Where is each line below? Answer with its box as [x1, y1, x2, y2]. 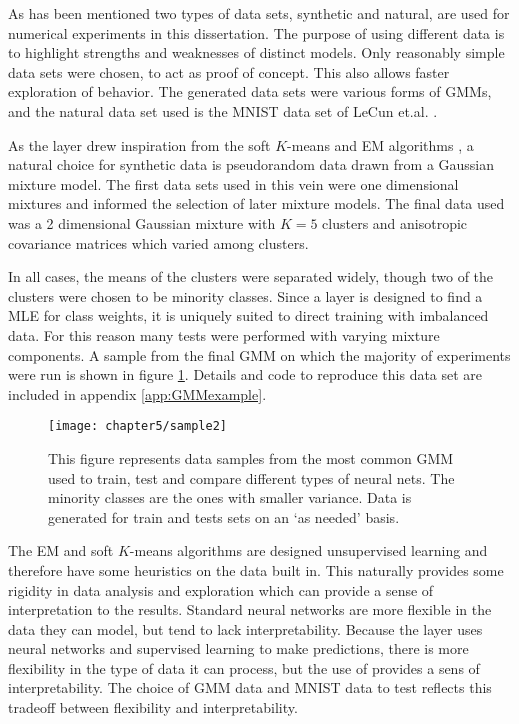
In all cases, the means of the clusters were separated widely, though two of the [8, 266, 494, 287]
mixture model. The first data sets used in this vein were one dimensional [8, 173, 459, 194]
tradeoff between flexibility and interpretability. [8, 697, 298, 718]
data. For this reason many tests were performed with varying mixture [8, 324, 440, 345]
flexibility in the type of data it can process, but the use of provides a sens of [8, 657, 480, 678]
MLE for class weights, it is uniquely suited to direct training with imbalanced [8, 305, 489, 326]
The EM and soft [8, 540, 114, 561]
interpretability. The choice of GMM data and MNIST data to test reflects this [8, 677, 492, 698]
